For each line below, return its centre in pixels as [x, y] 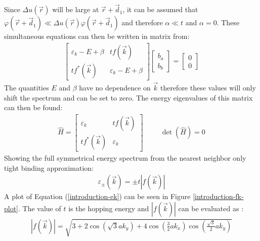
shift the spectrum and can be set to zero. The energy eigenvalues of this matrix [128, 97]
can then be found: [33, 107]
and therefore [142, 22]
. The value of [40, 208]
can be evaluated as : [211, 208]
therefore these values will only [208, 88]
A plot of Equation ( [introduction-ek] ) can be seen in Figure [97, 196]
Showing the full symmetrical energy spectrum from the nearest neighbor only [125, 158]
